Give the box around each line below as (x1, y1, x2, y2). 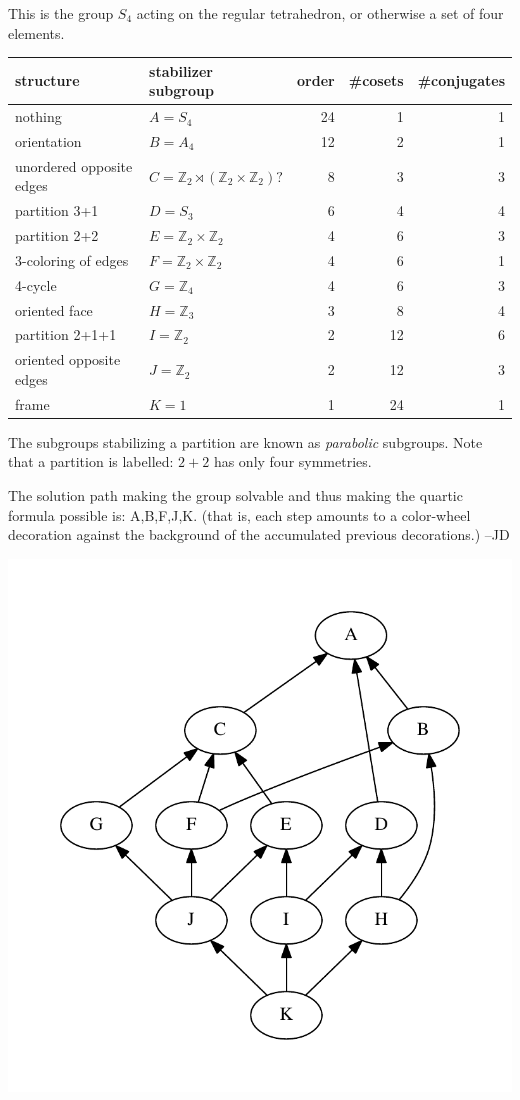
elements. (8, 22, 65, 43)
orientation (15, 130, 82, 151)
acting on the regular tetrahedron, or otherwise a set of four (136, 3, 504, 23)
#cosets (348, 70, 404, 91)
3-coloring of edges (15, 249, 129, 270)
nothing (15, 106, 62, 127)
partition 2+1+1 (15, 324, 117, 345)
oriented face (15, 299, 93, 320)
